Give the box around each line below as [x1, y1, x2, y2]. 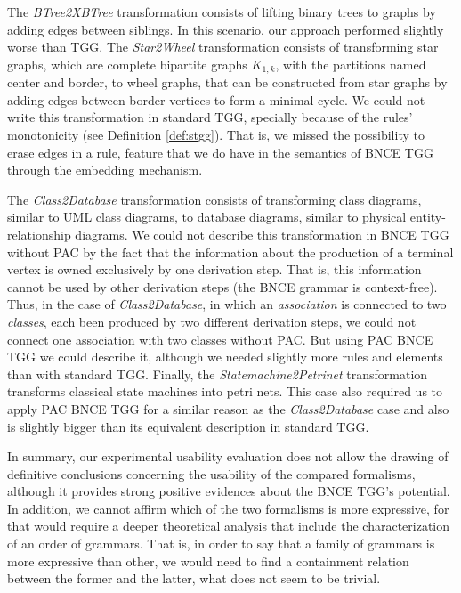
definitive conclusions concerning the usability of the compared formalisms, [7, 464, 416, 483]
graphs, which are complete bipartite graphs [7, 54, 247, 73]
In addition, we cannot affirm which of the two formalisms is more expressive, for [7, 499, 449, 517]
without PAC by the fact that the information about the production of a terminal [7, 242, 454, 261]
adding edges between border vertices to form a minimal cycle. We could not [7, 90, 425, 109]
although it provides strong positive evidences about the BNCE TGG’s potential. [7, 482, 450, 500]
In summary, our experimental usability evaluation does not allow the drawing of [7, 447, 449, 466]
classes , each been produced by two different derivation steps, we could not [7, 312, 417, 330]
